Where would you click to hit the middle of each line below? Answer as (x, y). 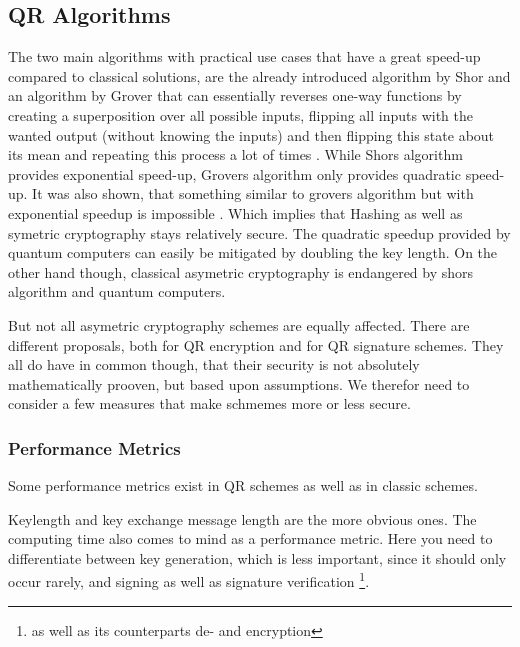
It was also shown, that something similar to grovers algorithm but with (253, 193)
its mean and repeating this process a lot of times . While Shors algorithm (235, 154)
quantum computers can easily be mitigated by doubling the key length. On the (253, 252)
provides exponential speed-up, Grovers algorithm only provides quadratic (234, 173)
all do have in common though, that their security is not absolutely (214, 364)
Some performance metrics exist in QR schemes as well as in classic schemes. (243, 485)
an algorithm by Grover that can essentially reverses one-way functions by (235, 95)
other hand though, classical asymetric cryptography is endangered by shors (241, 271)
